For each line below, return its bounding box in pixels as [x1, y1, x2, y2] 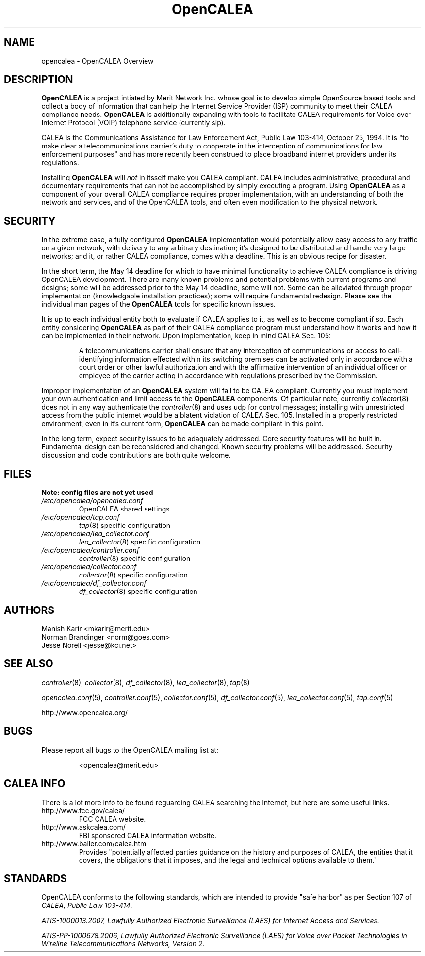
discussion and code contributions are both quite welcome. [41, 451, 231, 460]
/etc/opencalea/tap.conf [41, 513, 120, 522]
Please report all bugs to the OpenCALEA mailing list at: [41, 745, 219, 754]
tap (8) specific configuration [79, 521, 171, 530]
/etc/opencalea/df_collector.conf [41, 579, 147, 588]
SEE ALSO [4, 658, 53, 670]
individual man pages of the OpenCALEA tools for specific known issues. [41, 300, 276, 309]
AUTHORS [4, 604, 55, 616]
